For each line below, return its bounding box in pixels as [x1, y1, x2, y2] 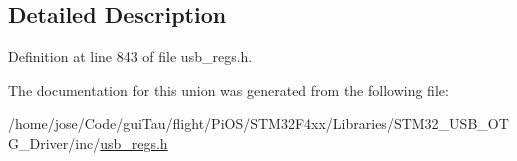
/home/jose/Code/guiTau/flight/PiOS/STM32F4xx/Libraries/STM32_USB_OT [8, 113, 509, 134]
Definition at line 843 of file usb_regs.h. [8, 46, 253, 67]
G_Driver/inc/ [8, 132, 101, 153]
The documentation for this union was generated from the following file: [8, 79, 449, 100]
